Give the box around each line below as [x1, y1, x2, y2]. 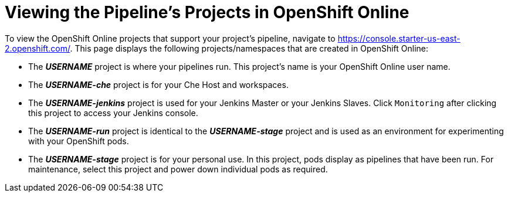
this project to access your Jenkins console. [28, 107, 198, 118]
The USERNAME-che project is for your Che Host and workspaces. [28, 79, 289, 90]
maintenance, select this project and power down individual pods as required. [28, 164, 328, 174]
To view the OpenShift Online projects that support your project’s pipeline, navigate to [5, 33, 336, 43]
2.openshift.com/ [5, 43, 70, 53]
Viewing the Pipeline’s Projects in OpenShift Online [5, 2, 409, 22]
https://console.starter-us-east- [337, 33, 460, 43]
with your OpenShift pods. [28, 135, 129, 146]
